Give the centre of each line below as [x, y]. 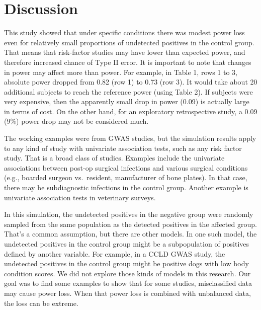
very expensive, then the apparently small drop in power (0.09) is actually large [127, 101]
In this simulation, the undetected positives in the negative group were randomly [129, 214]
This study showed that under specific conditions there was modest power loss [124, 32]
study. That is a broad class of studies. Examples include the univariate [114, 158]
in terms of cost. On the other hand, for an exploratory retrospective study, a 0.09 [131, 111]
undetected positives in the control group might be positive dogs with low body [126, 263]
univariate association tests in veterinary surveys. [80, 197]
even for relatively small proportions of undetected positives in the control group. [129, 42]
